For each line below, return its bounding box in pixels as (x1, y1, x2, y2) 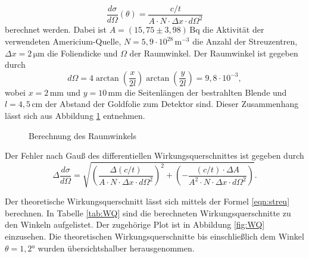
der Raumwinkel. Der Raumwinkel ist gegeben (129, 46, 298, 59)
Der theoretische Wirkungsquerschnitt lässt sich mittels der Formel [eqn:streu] (5, 195, 290, 207)
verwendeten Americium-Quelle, (5, 35, 121, 47)
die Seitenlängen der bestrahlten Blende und (124, 86, 287, 98)
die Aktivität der (202, 23, 264, 36)
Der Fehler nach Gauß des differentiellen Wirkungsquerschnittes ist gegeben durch (5, 149, 304, 162)
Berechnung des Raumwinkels (29, 129, 137, 141)
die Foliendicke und (47, 46, 118, 59)
